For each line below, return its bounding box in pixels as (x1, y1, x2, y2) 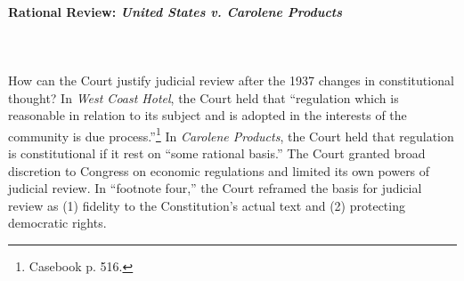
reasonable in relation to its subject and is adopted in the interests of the (8, 106, 407, 124)
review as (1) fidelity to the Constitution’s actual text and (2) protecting (8, 196, 405, 214)
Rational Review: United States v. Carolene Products (8, 2, 343, 20)
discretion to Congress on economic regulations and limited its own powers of (8, 161, 430, 180)
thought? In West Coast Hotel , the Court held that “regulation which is (8, 88, 399, 107)
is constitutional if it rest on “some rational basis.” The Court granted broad (8, 144, 426, 163)
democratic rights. (8, 213, 107, 232)
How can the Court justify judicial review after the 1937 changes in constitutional (8, 70, 454, 89)
